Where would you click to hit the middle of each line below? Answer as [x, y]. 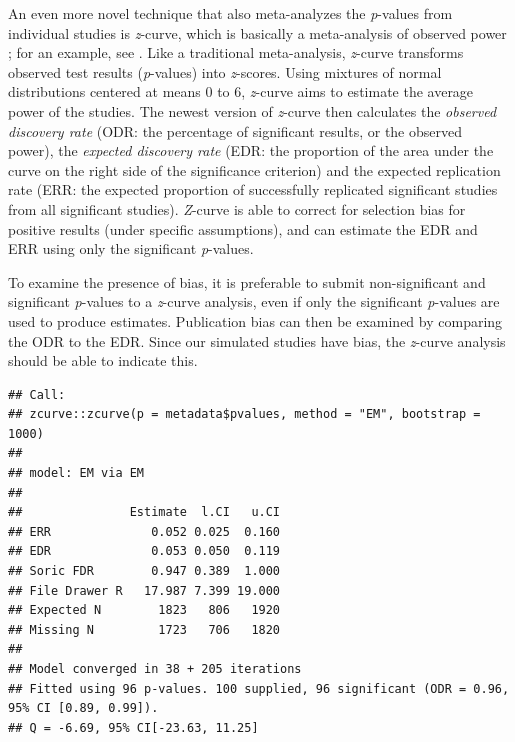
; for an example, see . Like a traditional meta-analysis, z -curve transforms [236, 52]
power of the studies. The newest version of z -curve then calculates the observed [252, 110]
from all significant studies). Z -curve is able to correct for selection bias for [237, 208]
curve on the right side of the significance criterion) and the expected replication [254, 169]
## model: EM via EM [76, 473]
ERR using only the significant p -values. [131, 248]
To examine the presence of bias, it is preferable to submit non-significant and [247, 281]
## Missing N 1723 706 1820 [144, 629]
